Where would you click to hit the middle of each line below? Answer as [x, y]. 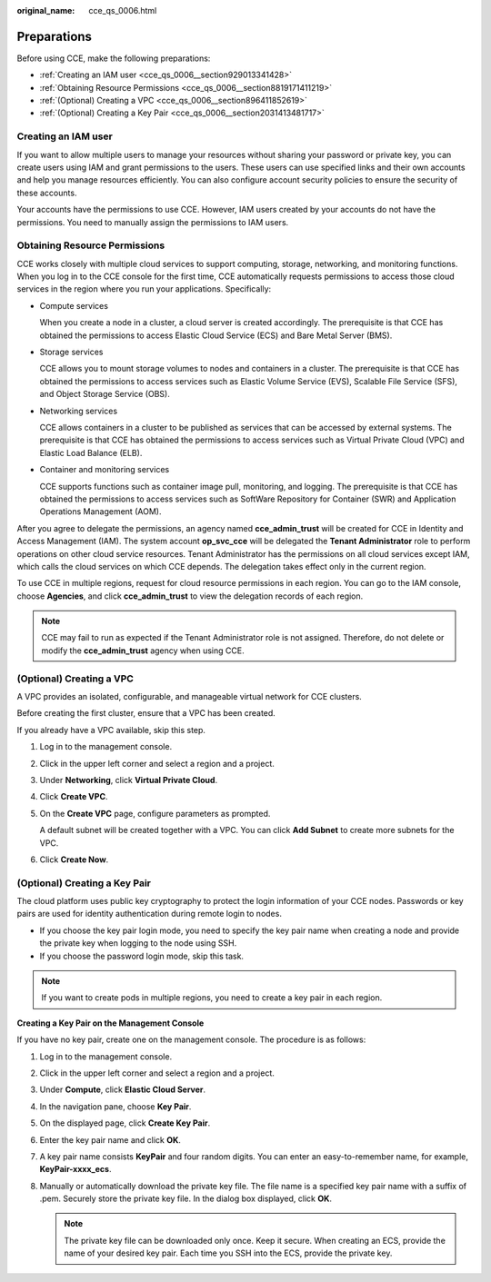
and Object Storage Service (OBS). [105, 394]
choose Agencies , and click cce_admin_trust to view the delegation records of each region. [190, 596]
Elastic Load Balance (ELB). [91, 452]
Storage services [71, 352]
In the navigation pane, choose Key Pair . [115, 1106]
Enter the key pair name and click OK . [110, 1139]
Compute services [74, 305]
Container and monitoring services [105, 470]
